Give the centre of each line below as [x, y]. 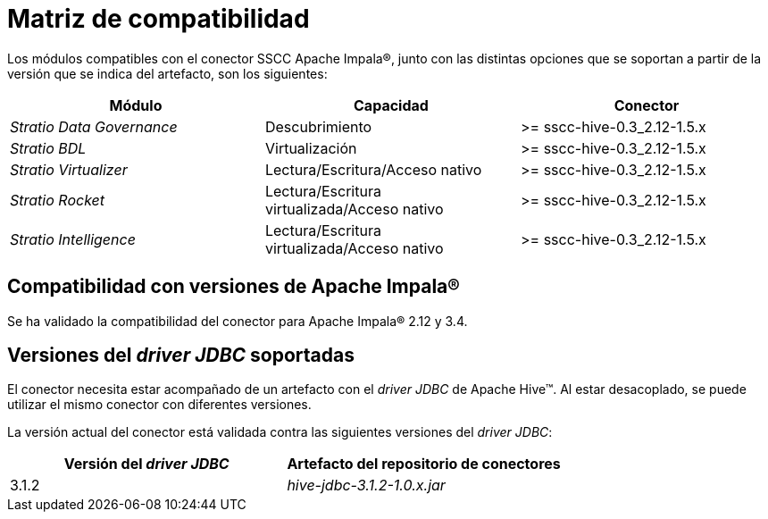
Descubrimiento [318, 126]
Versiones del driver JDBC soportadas [181, 356]
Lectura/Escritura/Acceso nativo [373, 169]
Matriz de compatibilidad [159, 19]
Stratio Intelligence [73, 239]
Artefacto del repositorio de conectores [424, 464]
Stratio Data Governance [94, 126]
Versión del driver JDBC [146, 464]
